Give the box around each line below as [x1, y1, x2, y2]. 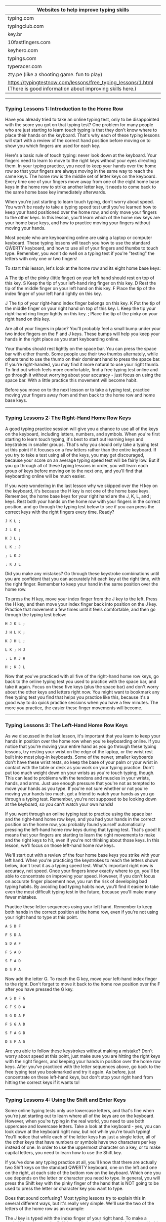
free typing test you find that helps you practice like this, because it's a [5, 694, 150, 700]
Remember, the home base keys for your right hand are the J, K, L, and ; [5, 493, 152, 499]
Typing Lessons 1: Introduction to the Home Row [5, 105, 124, 112]
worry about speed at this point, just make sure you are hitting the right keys [5, 1053, 161, 1059]
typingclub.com [7, 23, 44, 29]
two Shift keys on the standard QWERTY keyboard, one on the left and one [5, 1165, 157, 1171]
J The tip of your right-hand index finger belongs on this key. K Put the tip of [5, 300, 161, 306]
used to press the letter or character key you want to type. [5, 1185, 124, 1192]
